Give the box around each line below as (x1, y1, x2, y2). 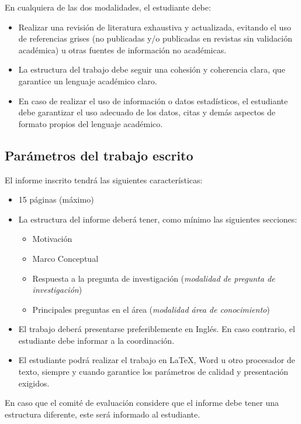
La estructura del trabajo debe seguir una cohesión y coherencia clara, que (18, 63, 285, 76)
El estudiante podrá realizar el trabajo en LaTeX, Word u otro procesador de (18, 354, 295, 366)
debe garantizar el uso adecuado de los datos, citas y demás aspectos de (18, 106, 276, 118)
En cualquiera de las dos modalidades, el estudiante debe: (5, 1, 211, 13)
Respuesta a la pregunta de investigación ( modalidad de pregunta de (32, 272, 275, 284)
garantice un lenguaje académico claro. (18, 74, 157, 87)
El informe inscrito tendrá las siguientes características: (5, 173, 203, 186)
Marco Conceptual (32, 252, 99, 264)
